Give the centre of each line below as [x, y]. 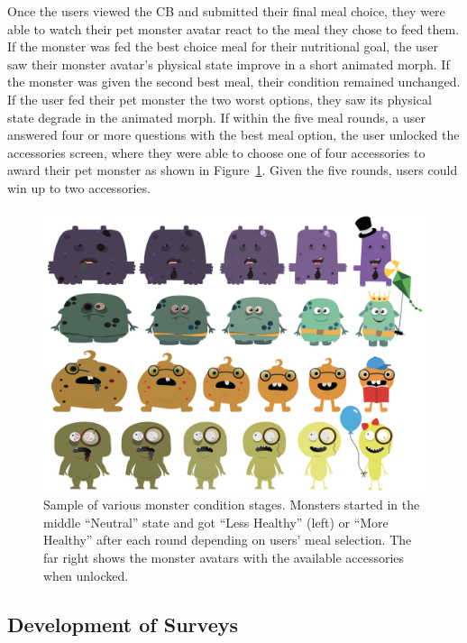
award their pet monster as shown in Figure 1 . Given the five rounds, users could [233, 170]
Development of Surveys [123, 624]
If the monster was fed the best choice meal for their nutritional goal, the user [223, 46]
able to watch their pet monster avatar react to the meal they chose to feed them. [233, 28]
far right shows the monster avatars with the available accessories [224, 557]
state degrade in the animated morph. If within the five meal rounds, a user [216, 117]
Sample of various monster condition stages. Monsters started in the [232, 505]
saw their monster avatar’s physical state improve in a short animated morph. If [229, 64]
